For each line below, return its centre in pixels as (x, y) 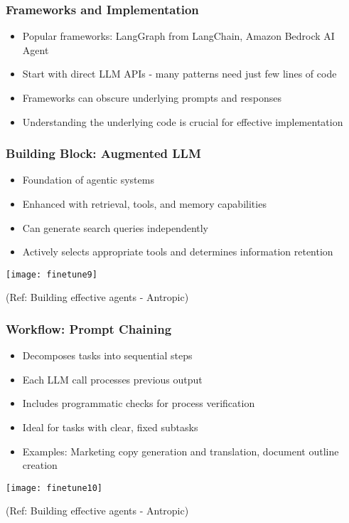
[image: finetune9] (52, 274)
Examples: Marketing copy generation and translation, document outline (181, 451)
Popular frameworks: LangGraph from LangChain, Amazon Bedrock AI (178, 36)
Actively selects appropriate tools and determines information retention (178, 252)
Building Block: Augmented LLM (103, 153)
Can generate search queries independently (116, 227)
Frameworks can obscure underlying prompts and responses (152, 97)
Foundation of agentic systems (88, 180)
